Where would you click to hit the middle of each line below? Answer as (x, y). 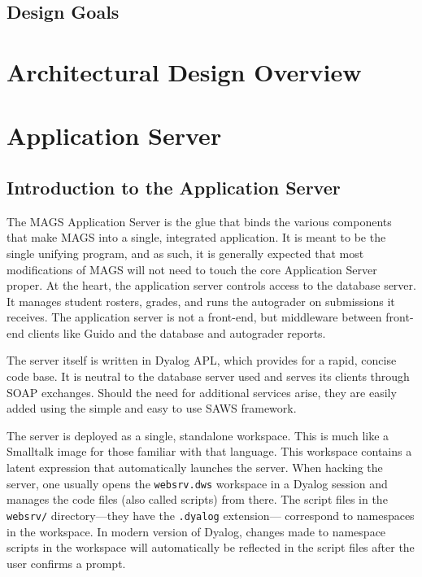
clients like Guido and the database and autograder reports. (177, 332)
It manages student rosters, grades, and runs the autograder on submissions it (201, 301)
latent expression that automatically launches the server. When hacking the (195, 468)
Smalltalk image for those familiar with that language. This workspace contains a (209, 451)
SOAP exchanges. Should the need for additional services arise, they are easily (202, 392)
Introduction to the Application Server (174, 187)
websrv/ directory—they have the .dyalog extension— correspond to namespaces (211, 515)
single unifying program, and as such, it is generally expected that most (185, 253)
